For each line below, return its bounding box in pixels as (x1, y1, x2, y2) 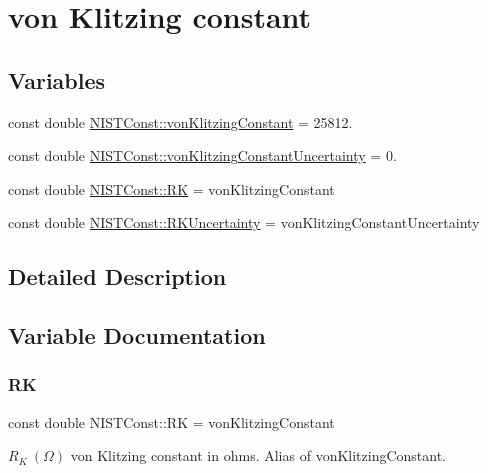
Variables (8, 64, 106, 95)
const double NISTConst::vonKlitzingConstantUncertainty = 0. (8, 145, 397, 166)
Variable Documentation (8, 320, 266, 351)
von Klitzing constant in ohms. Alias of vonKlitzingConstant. (70, 445, 447, 466)
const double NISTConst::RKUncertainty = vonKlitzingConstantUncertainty (8, 212, 480, 233)
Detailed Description (8, 261, 227, 292)
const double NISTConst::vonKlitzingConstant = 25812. (8, 111, 353, 132)
